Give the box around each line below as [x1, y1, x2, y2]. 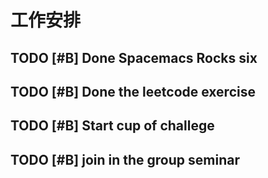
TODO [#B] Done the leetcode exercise [10, 83, 256, 100]
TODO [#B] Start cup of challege [10, 117, 215, 135]
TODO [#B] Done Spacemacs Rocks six [10, 49, 258, 66]
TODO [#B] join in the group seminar [10, 151, 240, 168]
